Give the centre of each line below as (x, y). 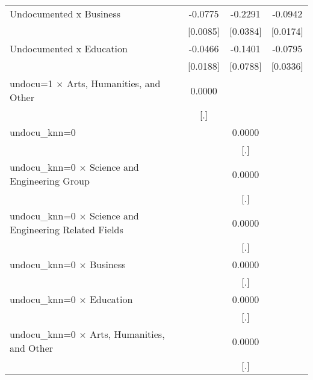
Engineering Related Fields (67, 229)
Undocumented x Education (69, 48)
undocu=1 (31, 83)
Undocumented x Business (65, 14)
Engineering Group (50, 181)
